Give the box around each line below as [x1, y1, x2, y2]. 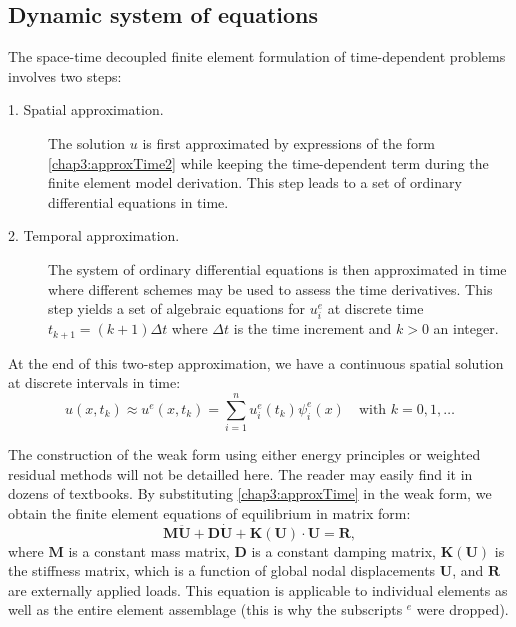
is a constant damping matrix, [251, 540, 436, 561]
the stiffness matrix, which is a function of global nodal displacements [8, 560, 436, 581]
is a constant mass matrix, [68, 540, 230, 561]
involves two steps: [8, 65, 122, 86]
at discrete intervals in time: [8, 372, 181, 393]
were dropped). [416, 599, 509, 620]
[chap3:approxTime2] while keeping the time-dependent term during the [48, 152, 489, 173]
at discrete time [327, 298, 424, 319]
